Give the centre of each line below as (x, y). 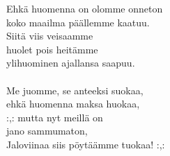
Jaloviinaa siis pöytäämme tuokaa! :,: (86, 144)
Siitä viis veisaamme (50, 36)
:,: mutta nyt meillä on (55, 117)
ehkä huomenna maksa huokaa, (73, 104)
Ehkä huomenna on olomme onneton (85, 8)
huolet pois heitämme (52, 49)
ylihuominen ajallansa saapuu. (71, 63)
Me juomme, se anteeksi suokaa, (75, 90)
